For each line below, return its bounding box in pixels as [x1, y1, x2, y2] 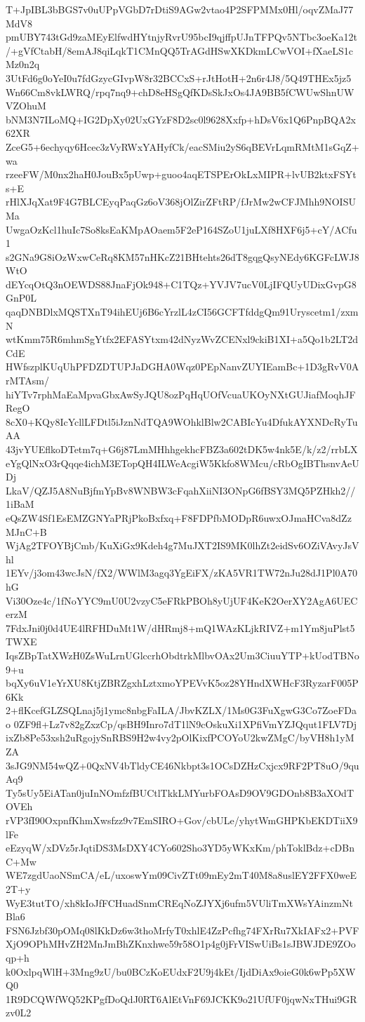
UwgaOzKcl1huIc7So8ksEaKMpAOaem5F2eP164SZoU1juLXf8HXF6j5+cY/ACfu [6, 222, 357, 236]
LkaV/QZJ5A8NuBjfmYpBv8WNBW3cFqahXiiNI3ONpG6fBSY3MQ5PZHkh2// [6, 483, 356, 497]
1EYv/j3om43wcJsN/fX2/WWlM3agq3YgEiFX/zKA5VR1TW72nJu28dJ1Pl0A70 [6, 565, 358, 580]
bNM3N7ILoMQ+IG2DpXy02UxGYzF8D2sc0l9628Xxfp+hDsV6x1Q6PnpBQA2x [6, 112, 356, 126]
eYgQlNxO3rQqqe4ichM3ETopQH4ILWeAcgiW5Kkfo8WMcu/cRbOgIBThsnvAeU [6, 455, 359, 470]
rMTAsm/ [6, 373, 49, 388]
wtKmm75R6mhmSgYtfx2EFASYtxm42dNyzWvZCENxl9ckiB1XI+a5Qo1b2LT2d [6, 332, 359, 347]
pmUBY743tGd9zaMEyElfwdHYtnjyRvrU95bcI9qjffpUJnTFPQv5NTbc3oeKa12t [6, 29, 357, 44]
